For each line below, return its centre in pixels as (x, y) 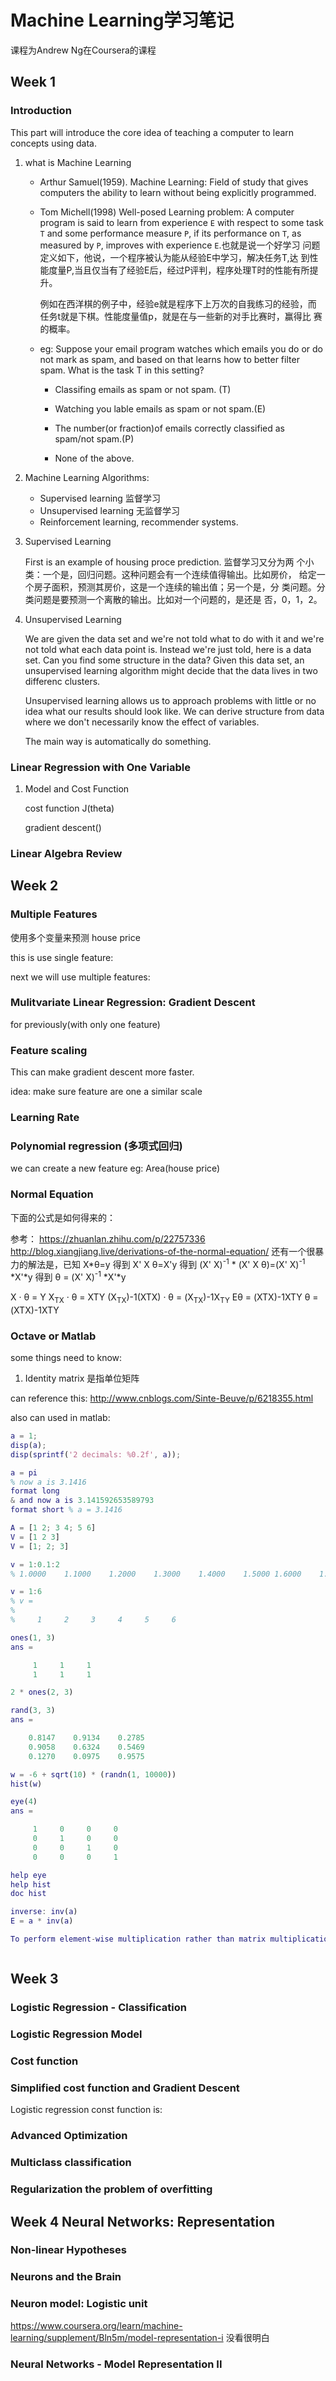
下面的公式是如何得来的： (63, 1217)
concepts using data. (53, 143)
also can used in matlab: (60, 1418)
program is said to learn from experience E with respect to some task (181, 222)
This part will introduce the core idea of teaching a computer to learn (152, 132)
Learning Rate (45, 1118)
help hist (31, 1884)
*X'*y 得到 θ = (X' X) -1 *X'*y (68, 1276)
